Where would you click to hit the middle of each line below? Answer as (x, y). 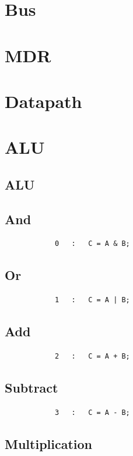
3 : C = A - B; (92, 412)
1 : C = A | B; (92, 300)
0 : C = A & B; (92, 244)
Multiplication (49, 443)
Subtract (32, 388)
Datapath (43, 101)
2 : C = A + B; (92, 357)
